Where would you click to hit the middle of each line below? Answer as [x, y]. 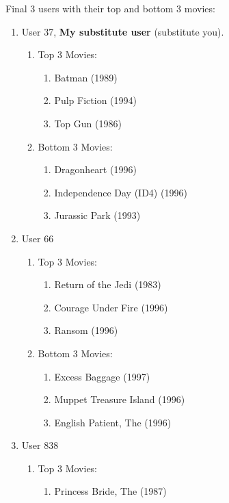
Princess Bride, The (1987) [110, 491]
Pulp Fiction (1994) [95, 100]
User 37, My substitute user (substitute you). [123, 31]
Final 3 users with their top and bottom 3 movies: [110, 8]
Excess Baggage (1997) [102, 376]
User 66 [38, 238]
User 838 [40, 445]
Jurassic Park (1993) [97, 215]
